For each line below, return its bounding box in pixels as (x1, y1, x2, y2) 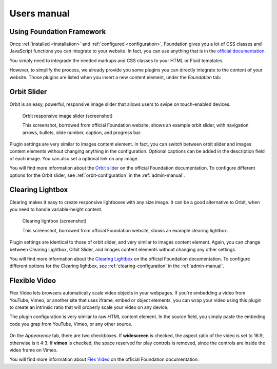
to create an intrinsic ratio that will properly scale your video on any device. (9, 304, 169, 310)
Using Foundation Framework (9, 27, 106, 36)
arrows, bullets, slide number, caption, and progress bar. (22, 129, 142, 136)
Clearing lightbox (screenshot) (22, 218, 87, 224)
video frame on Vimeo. (9, 347, 58, 353)
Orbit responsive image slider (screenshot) (22, 113, 113, 119)
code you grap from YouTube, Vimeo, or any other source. (9, 321, 133, 327)
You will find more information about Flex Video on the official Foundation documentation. (9, 356, 200, 362)
